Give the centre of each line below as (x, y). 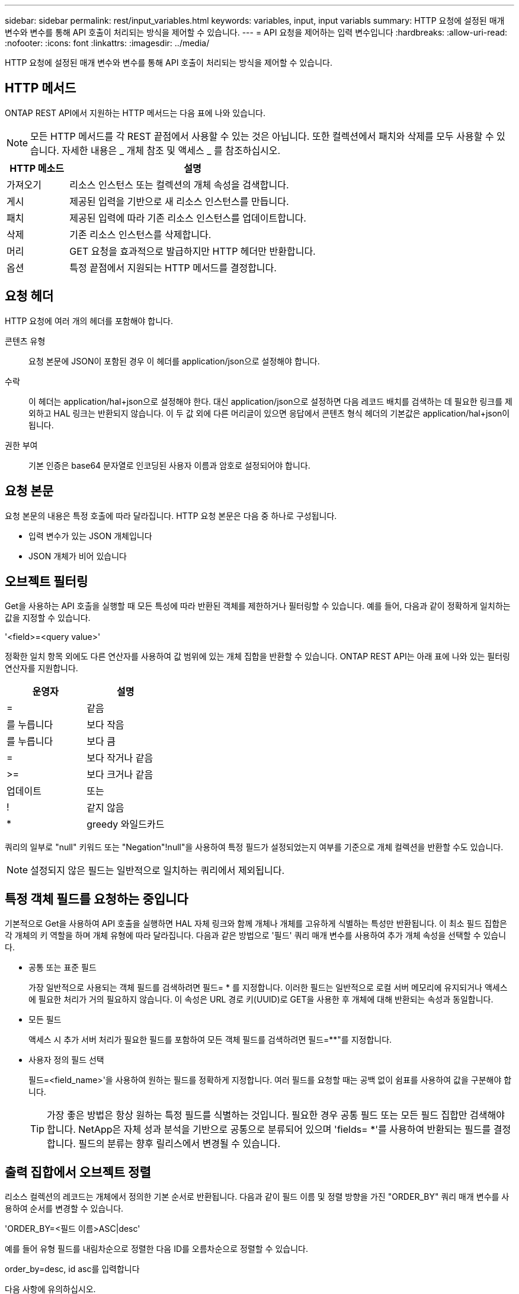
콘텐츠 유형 (25, 341)
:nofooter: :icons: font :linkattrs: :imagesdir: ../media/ (107, 43)
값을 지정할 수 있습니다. (48, 618)
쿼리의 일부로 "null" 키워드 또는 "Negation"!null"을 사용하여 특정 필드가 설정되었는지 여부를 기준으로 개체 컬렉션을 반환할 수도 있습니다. (254, 847)
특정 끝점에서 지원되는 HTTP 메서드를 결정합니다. (173, 268)
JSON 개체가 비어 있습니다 (78, 556)
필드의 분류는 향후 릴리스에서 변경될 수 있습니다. (179, 1144)
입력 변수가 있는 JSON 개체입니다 (90, 536)
